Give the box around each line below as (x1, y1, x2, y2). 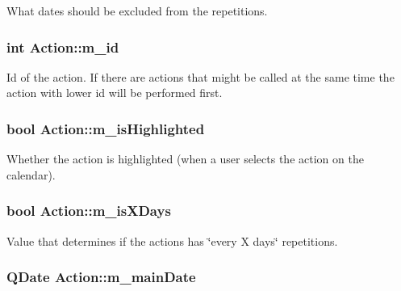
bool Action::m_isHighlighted (6, 118, 205, 138)
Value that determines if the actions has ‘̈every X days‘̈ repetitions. (6, 232, 338, 249)
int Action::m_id (6, 36, 119, 57)
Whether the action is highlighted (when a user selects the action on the (6, 150, 364, 167)
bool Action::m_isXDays (6, 200, 171, 221)
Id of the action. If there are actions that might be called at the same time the (6, 68, 395, 85)
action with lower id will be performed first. (6, 84, 223, 101)
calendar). (6, 166, 56, 183)
